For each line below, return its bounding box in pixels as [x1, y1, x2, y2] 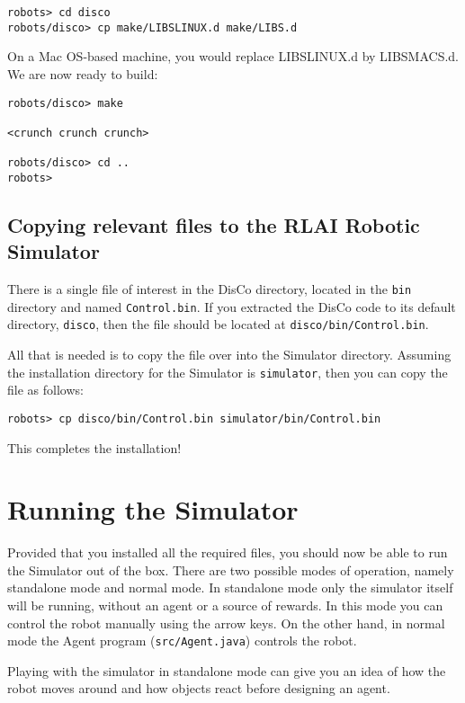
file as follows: [7, 380, 84, 399]
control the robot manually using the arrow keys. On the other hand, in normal [7, 613, 445, 632]
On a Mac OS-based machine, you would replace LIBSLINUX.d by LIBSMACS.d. [7, 47, 459, 66]
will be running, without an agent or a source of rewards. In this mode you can [7, 596, 443, 614]
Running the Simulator [7, 491, 299, 528]
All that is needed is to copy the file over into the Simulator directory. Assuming [7, 345, 452, 363]
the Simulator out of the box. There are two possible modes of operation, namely [7, 560, 454, 579]
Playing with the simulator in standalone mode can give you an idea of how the [7, 661, 446, 680]
